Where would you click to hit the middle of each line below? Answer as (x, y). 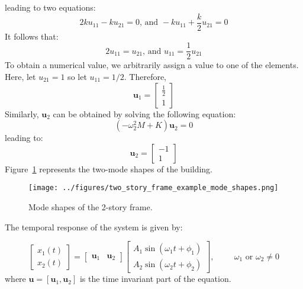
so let (77, 76)
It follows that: (32, 36)
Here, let (20, 76)
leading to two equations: (50, 7)
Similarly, (22, 113)
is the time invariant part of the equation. (155, 279)
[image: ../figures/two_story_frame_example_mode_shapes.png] (154, 188)
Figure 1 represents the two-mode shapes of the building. (109, 168)
